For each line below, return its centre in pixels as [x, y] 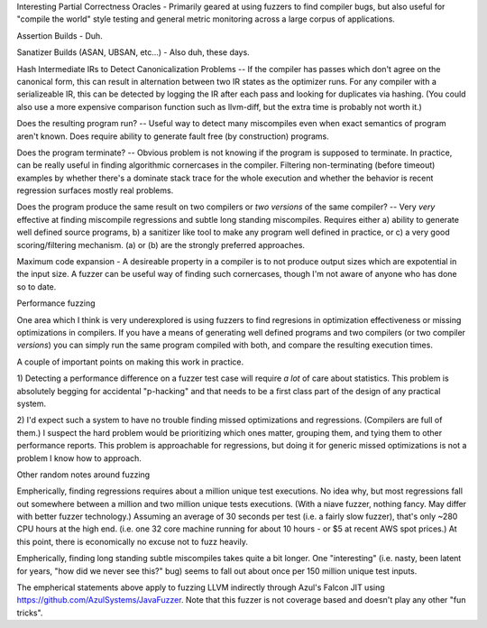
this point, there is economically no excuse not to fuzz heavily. [132, 541]
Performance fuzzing [56, 303]
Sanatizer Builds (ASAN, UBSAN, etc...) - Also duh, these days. [133, 52]
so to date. [37, 286]
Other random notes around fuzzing [83, 475]
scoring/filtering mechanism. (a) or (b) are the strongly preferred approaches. [161, 245]
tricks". [30, 613]
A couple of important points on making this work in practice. [130, 362]
